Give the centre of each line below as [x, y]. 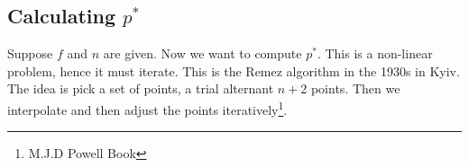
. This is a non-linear [375, 53]
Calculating [62, 16]
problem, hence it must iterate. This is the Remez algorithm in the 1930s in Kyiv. [234, 70]
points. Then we [355, 88]
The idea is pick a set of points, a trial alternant [141, 88]
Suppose [30, 53]
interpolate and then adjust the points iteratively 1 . [147, 108]
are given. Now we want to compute [202, 53]
